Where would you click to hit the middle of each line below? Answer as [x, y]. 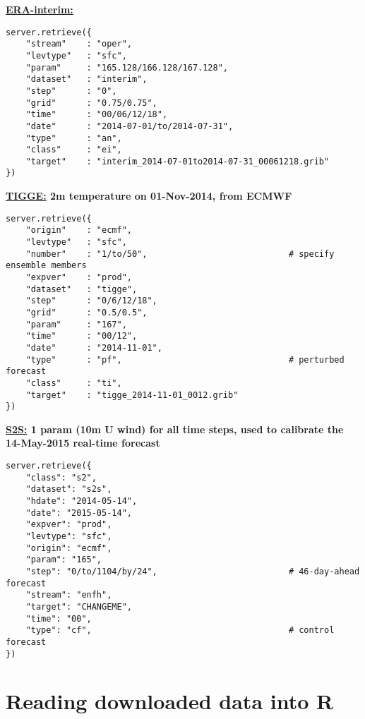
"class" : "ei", [74, 150]
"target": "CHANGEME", [79, 606]
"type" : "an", [74, 138]
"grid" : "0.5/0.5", [86, 312]
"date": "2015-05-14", [79, 513]
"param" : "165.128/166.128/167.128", [127, 67]
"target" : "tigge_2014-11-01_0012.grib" [132, 395]
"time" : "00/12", [82, 336]
